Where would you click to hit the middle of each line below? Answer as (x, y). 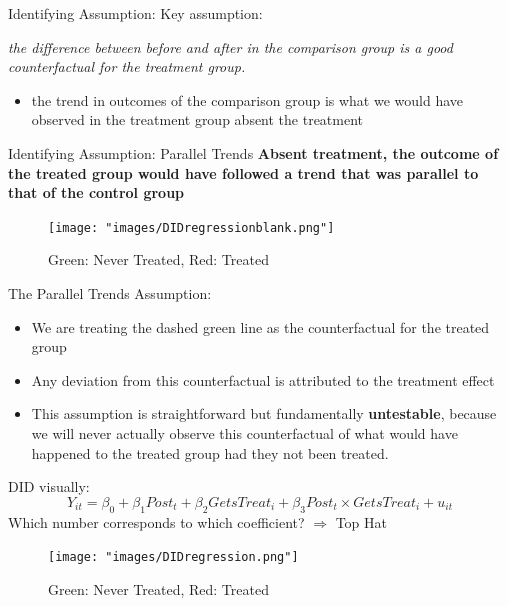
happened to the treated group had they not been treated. (210, 452)
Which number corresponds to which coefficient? (156, 521)
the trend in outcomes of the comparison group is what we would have (247, 99)
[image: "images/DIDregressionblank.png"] (191, 227)
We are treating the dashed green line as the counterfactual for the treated (260, 326)
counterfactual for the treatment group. (127, 66)
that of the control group (96, 192)
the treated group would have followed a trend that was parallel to (243, 172)
